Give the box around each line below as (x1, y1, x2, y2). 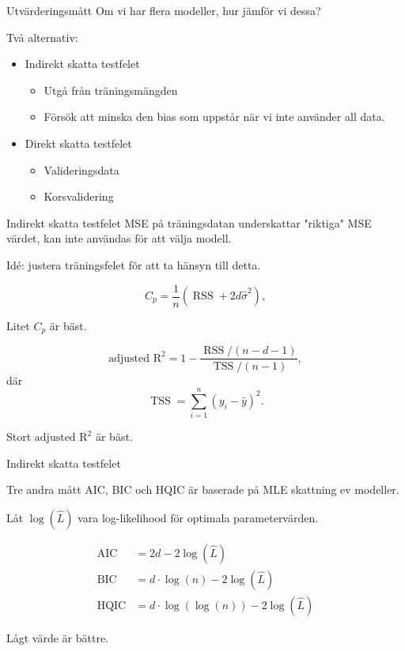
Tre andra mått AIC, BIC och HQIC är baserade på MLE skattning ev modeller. (6, 481, 399, 498)
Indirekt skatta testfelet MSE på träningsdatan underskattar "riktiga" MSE (6, 214, 372, 231)
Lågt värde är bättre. (6, 630, 109, 646)
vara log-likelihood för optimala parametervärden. (78, 510, 319, 526)
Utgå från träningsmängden (44, 81, 178, 98)
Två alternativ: (6, 28, 78, 45)
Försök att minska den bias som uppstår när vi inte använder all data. (44, 108, 385, 125)
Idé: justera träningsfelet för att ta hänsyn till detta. (6, 256, 261, 273)
